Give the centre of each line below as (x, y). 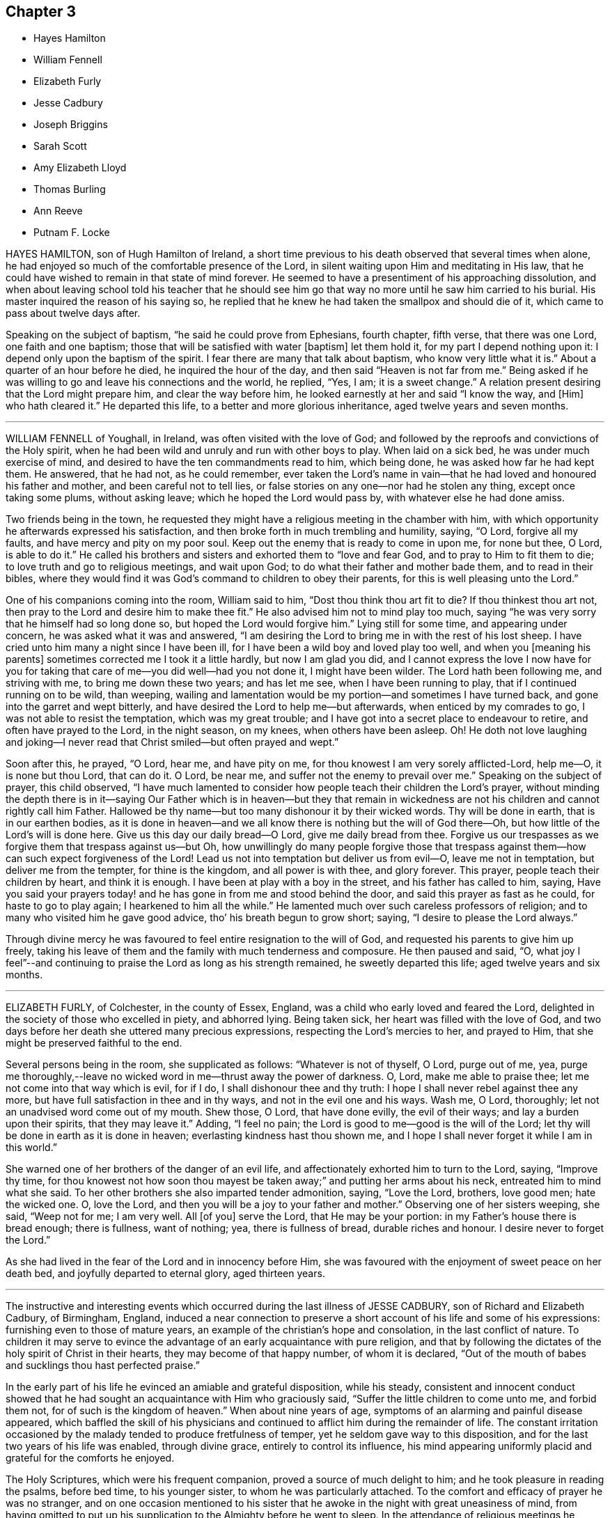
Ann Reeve (58, 211)
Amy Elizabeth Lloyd (80, 168)
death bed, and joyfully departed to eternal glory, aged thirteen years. (165, 1274)
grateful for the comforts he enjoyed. (90, 1458)
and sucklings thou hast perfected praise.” (103, 1366)
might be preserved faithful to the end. (94, 1043)
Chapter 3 (41, 11)
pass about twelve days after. (73, 313)
